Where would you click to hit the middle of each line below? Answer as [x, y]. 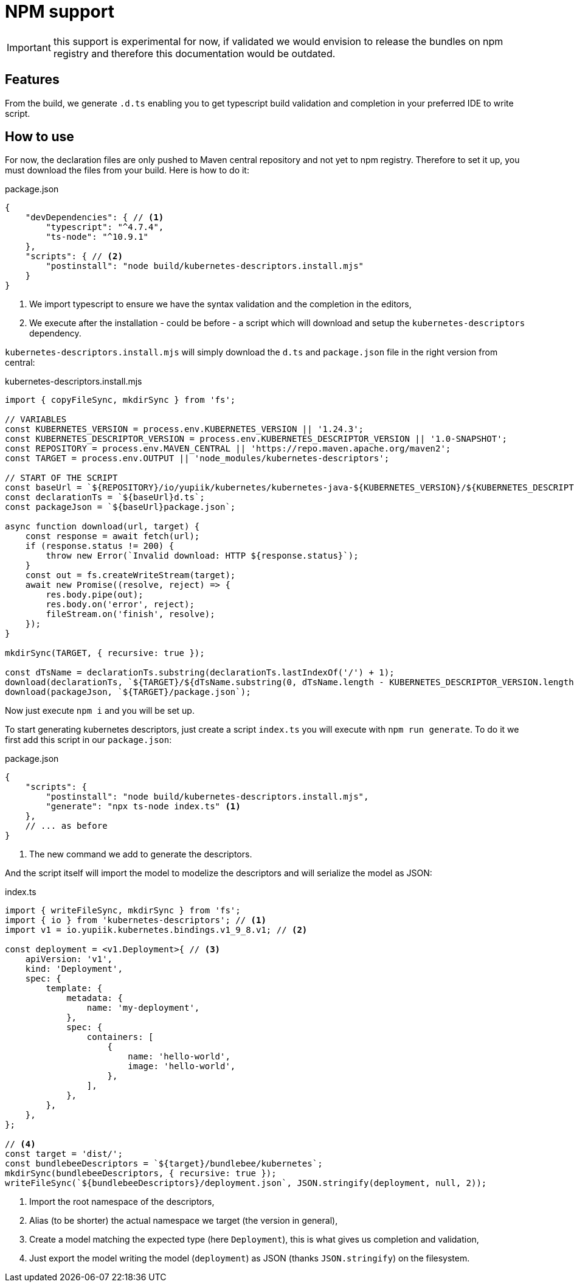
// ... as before [66, 826]
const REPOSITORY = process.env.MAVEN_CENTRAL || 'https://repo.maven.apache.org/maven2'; [228, 449]
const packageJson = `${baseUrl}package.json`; [120, 507]
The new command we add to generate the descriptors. [141, 854]
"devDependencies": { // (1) [95, 218]
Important [29, 47]
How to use [40, 137]
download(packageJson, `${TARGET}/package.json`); [128, 692]
